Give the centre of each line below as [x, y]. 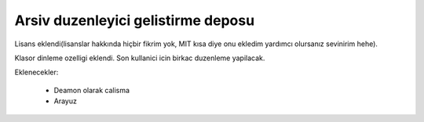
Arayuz [66, 101]
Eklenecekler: [37, 72]
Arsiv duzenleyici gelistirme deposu [135, 20]
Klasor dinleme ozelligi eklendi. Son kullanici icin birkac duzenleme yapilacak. [140, 58]
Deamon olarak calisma [91, 90]
